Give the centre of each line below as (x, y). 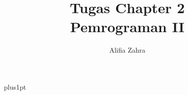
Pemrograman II (127, 27)
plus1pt (15, 86)
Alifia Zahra (127, 50)
